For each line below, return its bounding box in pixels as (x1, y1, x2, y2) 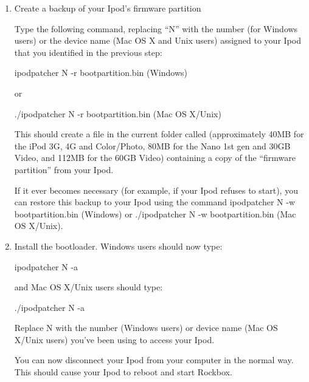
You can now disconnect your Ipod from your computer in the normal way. (14, 353, 294, 366)
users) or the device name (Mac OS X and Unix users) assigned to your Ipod (14, 34, 301, 47)
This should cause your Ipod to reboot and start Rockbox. (14, 366, 232, 378)
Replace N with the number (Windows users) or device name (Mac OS (14, 321, 278, 334)
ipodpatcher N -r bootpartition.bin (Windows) (14, 66, 187, 79)
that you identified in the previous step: (14, 46, 162, 58)
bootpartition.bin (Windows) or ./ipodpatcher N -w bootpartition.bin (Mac (14, 207, 296, 220)
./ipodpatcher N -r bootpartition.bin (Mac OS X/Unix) (14, 107, 221, 120)
